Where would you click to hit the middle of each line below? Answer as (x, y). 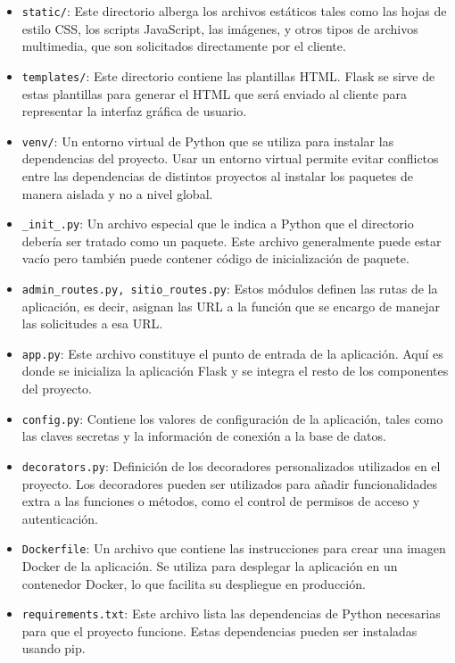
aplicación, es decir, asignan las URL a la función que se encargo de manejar (231, 306)
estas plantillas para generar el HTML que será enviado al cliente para (214, 93)
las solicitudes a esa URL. (92, 323)
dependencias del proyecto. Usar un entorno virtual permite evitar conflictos (230, 158)
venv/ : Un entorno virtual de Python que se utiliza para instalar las (208, 141)
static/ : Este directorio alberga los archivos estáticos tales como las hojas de (234, 11)
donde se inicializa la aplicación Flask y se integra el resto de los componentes (235, 371)
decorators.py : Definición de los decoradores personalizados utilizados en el (231, 465)
